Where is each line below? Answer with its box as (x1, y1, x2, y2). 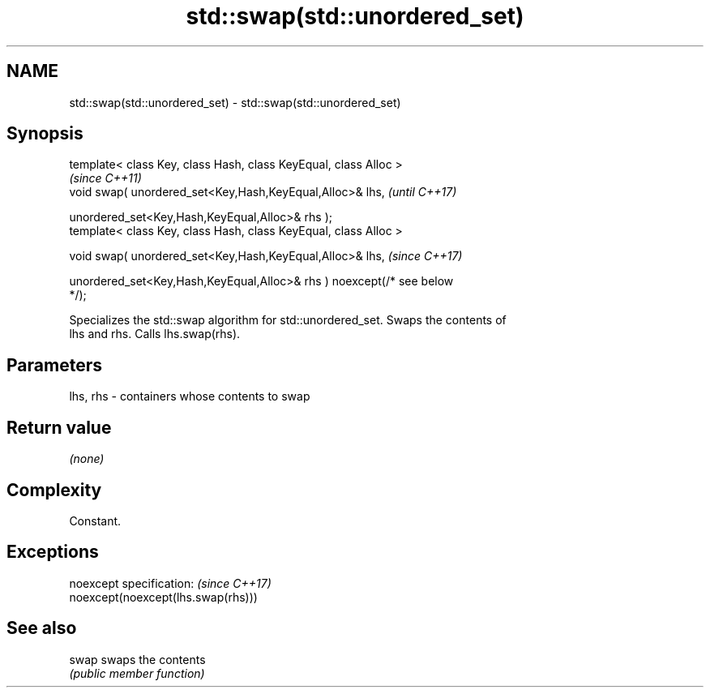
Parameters (6, 354, 102, 375)
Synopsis (6, 123, 83, 144)
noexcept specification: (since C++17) (69, 576, 272, 590)
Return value (6, 417, 112, 438)
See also (6, 618, 77, 639)
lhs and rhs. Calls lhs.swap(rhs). (69, 327, 241, 341)
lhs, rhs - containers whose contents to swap (69, 389, 310, 404)
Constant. (69, 513, 122, 528)
